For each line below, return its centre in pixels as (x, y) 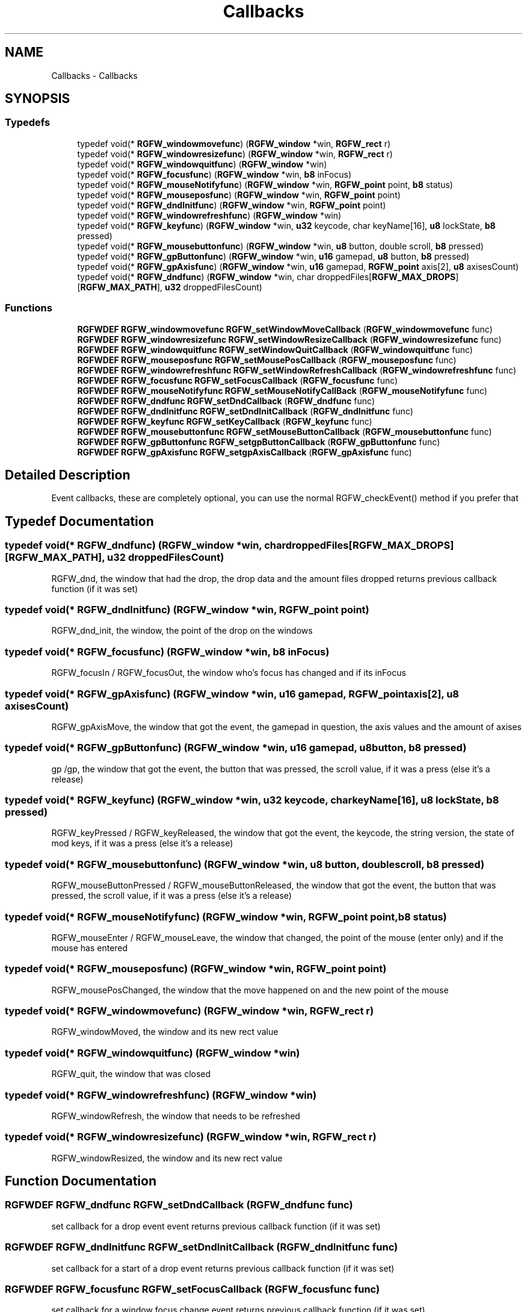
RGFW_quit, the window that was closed (131, 1074)
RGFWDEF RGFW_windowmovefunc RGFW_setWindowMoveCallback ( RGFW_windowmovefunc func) (285, 329)
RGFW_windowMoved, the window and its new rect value (165, 1032)
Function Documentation (81, 1181)
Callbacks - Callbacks (94, 75)
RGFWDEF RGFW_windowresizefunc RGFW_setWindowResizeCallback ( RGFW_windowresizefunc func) (289, 339)
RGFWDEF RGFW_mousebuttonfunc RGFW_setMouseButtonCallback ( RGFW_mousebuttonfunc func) (285, 431)
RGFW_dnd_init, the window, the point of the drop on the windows (182, 631)
